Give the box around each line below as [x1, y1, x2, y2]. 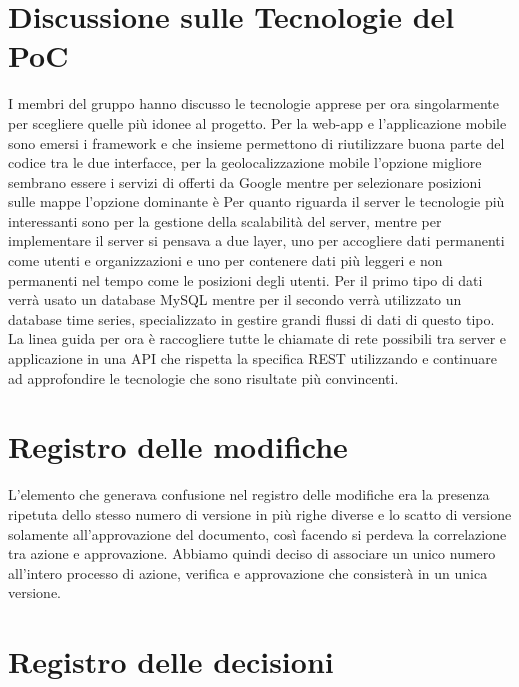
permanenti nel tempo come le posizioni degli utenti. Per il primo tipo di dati [8, 269, 483, 290]
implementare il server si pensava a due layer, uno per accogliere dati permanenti [8, 230, 505, 251]
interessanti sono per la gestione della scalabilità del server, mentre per [8, 210, 442, 231]
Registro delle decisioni [8, 641, 334, 682]
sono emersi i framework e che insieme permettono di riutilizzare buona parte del [8, 132, 505, 153]
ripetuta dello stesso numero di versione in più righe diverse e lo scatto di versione [8, 503, 512, 524]
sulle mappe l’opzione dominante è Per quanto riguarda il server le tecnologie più [8, 191, 505, 212]
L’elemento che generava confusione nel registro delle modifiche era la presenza [8, 484, 490, 505]
